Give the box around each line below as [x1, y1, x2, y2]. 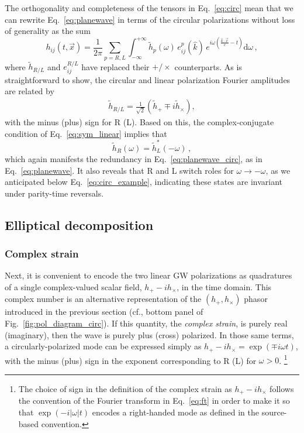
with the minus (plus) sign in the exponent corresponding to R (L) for [5, 354, 257, 366]
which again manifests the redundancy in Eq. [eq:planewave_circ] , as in [5, 152, 262, 164]
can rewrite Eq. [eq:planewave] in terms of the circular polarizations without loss [5, 13, 295, 25]
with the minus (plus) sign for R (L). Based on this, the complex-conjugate [5, 116, 274, 128]
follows [270, 382, 294, 394]
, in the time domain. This [177, 280, 272, 293]
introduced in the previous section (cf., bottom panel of [5, 305, 203, 318]
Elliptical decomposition [5, 215, 154, 233]
